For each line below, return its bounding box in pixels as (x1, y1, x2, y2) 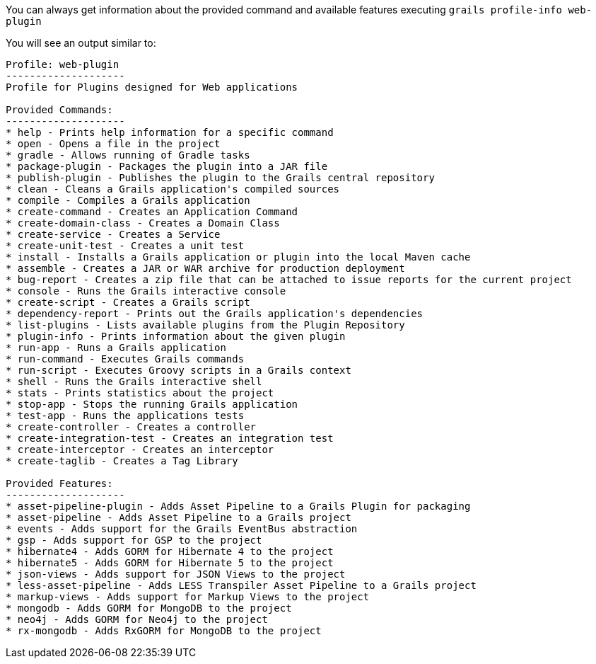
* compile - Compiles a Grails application (6, 195, 250, 206)
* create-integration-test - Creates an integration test (6, 433, 334, 444)
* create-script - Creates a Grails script (6, 297, 250, 308)
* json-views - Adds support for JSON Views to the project (6, 568, 346, 580)
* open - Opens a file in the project (6, 138, 221, 149)
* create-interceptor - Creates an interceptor (6, 444, 274, 455)
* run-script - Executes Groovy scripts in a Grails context (6, 365, 351, 376)
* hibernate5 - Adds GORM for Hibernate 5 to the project (6, 557, 334, 568)
